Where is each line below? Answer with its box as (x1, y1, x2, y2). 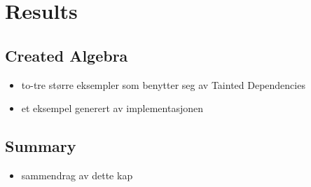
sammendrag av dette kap (21, 167, 133, 182)
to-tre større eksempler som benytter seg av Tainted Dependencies (21, 77, 305, 92)
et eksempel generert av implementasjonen (21, 101, 203, 116)
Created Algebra (5, 44, 128, 66)
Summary (5, 135, 76, 157)
